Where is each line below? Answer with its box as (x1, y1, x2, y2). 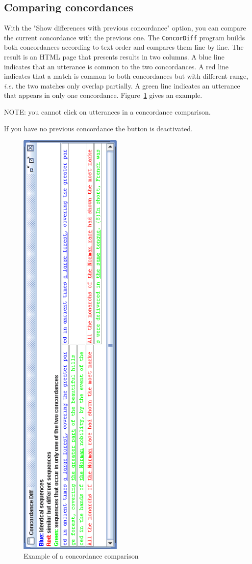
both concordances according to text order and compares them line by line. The (4, 42, 244, 52)
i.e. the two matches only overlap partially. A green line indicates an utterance (4, 80, 240, 90)
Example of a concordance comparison (24, 551, 139, 561)
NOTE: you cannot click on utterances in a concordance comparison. (4, 107, 211, 117)
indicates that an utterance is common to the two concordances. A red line (4, 61, 229, 71)
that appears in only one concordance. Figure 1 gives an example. (4, 90, 202, 100)
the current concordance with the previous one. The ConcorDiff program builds (4, 32, 245, 42)
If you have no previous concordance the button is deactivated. (4, 123, 193, 133)
